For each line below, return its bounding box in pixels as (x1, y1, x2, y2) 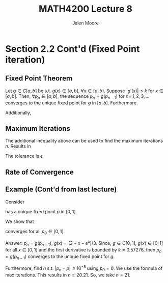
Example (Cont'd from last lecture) (5, 185, 117, 194)
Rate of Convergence (5, 167, 74, 176)
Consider (5, 199, 24, 205)
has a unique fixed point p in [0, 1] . (5, 208, 77, 214)
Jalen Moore (72, 20, 99, 26)
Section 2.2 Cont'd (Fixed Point (5, 43, 140, 54)
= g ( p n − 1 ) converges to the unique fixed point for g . (5, 253, 115, 261)
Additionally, (5, 109, 32, 116)
